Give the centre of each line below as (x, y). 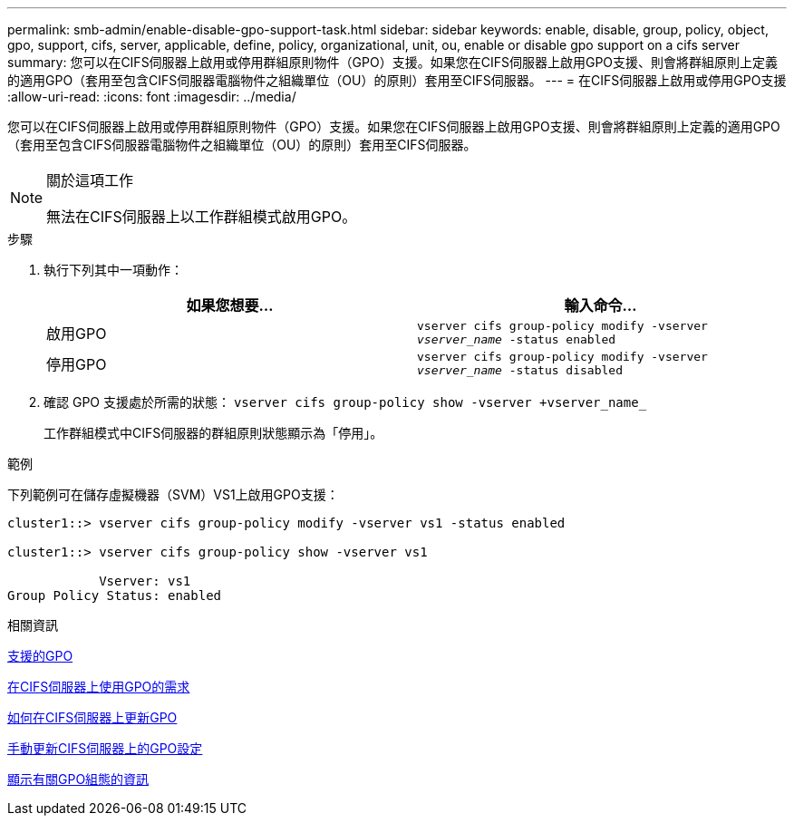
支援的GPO (40, 656)
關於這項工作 (90, 180)
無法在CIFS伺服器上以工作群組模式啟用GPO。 (202, 217)
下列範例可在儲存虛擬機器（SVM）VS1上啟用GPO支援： (173, 494)
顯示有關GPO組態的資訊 (78, 779)
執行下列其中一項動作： (113, 270)
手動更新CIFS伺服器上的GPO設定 (105, 748)
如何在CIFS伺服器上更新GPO (92, 717)
